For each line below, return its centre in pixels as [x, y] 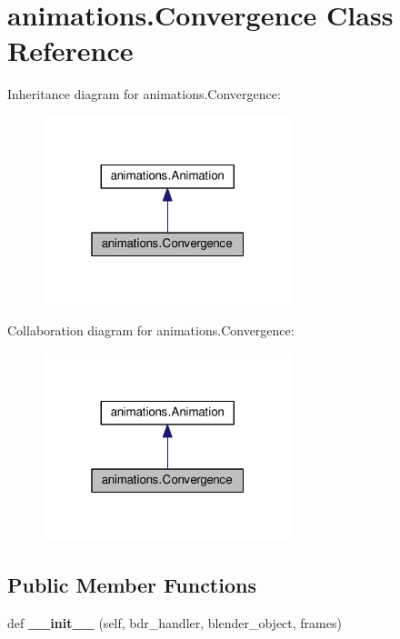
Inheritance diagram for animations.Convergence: [144, 94]
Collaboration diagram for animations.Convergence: [151, 330]
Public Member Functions [132, 585]
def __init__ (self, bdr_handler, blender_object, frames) [175, 622]
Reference [70, 50]
